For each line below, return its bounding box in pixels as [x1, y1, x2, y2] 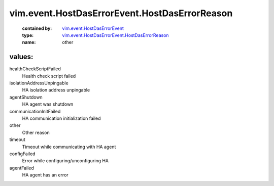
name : [22, 39, 36, 45]
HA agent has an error [22, 172, 68, 178]
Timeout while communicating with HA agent [22, 144, 116, 150]
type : [22, 32, 34, 38]
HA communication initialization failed [22, 115, 101, 121]
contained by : [22, 25, 52, 31]
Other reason [22, 129, 50, 135]
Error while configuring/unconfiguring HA [22, 158, 109, 164]
